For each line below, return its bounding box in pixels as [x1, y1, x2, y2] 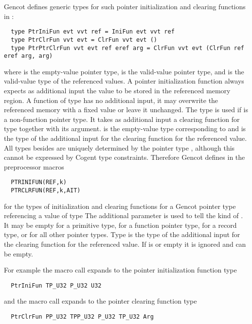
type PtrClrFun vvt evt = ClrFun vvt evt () [11, 36, 157, 43]
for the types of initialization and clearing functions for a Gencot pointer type [4, 201, 236, 211]
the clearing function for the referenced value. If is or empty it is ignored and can [4, 239, 246, 249]
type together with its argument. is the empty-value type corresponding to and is [4, 123, 246, 134]
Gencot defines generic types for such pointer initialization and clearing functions [4, 1, 246, 11]
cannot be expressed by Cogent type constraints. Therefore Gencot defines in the [4, 152, 245, 162]
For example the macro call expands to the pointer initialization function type [4, 265, 237, 275]
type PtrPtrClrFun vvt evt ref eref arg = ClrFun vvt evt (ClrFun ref [11, 44, 244, 51]
